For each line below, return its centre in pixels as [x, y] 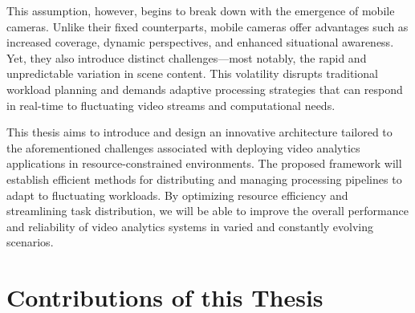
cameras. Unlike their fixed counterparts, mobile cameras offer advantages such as [207, 26]
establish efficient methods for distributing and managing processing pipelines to [204, 179]
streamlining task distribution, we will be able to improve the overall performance [207, 211]
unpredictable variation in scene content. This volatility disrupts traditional [192, 73]
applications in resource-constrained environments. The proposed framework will [204, 163]
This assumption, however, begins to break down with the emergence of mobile [201, 10]
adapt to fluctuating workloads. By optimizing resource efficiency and [177, 195]
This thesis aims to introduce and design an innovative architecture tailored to [199, 132]
